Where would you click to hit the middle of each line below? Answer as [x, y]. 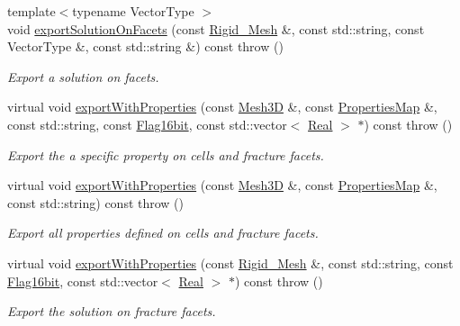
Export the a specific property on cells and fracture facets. [166, 154]
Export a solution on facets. [83, 76]
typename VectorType [133, 11]
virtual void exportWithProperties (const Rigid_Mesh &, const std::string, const [230, 263]
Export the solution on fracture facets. [112, 311]
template [32, 11]
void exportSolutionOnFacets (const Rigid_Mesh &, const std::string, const [216, 28]
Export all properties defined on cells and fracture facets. [163, 233]
